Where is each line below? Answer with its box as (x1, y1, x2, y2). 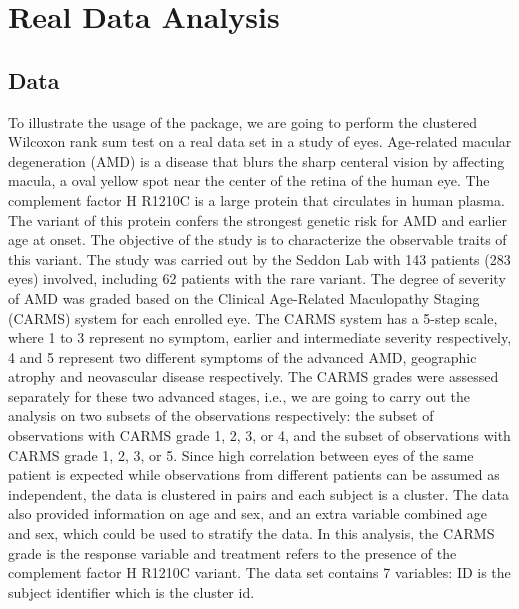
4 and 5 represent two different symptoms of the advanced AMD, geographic (8, 346, 477, 367)
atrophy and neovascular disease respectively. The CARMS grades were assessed (8, 366, 499, 387)
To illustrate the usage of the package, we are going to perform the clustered (8, 111, 477, 132)
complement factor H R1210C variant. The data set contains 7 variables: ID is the (8, 562, 511, 583)
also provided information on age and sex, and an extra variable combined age (8, 503, 488, 524)
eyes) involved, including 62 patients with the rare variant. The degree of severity (8, 268, 506, 289)
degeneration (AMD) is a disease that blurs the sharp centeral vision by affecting (8, 150, 505, 171)
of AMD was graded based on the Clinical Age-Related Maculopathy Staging (8, 287, 480, 308)
